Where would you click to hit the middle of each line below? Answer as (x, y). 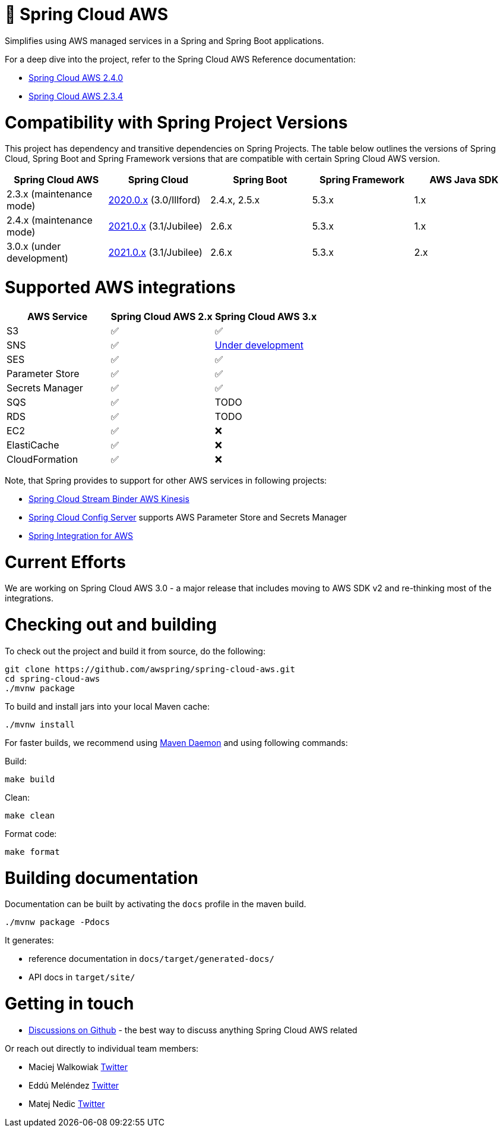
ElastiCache (33, 445)
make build (30, 779)
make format (32, 852)
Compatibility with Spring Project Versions (176, 122)
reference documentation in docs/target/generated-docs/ (151, 959)
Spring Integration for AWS (81, 535)
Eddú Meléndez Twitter (74, 1085)
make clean (30, 815)
